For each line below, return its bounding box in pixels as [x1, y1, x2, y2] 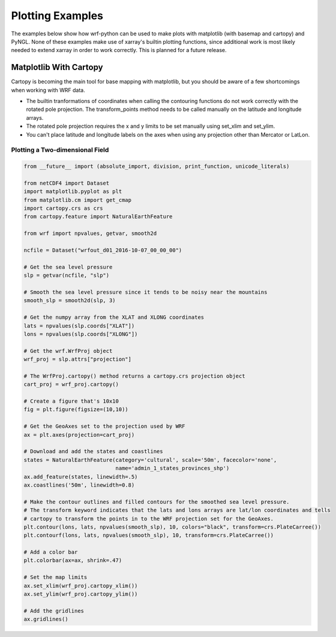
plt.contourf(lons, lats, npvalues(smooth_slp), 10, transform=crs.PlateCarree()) [23, 532, 274, 539]
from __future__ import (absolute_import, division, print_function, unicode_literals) [23, 163, 290, 170]
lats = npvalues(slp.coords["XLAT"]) [23, 322, 135, 329]
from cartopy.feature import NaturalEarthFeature [23, 213, 173, 220]
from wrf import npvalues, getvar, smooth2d [23, 230, 157, 237]
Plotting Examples [11, 9, 104, 22]
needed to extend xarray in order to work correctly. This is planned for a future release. [11, 47, 227, 54]
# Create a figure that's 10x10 [23, 398, 119, 404]
